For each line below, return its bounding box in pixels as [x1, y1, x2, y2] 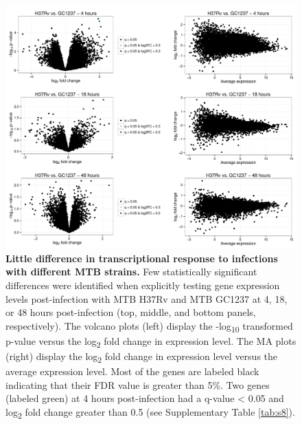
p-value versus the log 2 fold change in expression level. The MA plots [5, 333, 297, 350]
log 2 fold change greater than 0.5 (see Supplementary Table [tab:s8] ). [5, 404, 295, 421]
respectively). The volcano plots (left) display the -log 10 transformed [5, 318, 293, 335]
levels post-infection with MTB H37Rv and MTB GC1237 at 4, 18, [5, 291, 288, 306]
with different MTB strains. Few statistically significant [5, 264, 257, 279]
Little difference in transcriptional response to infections [5, 251, 278, 265]
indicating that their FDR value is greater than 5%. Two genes [5, 377, 270, 392]
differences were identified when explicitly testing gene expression [5, 277, 280, 292]
